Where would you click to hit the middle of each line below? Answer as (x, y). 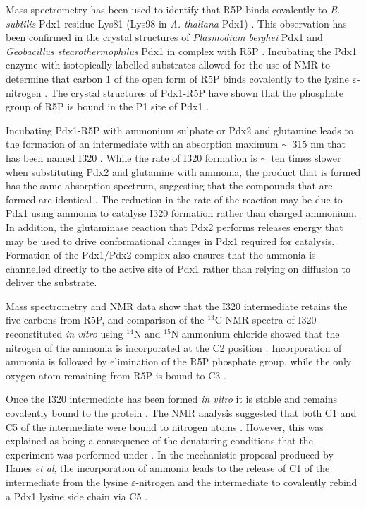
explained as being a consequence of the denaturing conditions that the (159, 441)
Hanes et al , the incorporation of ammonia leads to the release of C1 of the (168, 468)
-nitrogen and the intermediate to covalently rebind (246, 482)
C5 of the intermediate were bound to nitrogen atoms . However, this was (165, 426)
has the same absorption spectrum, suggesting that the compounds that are (169, 185)
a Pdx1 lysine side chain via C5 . (77, 496)
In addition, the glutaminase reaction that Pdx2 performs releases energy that (175, 226)
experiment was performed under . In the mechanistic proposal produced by (170, 454)
